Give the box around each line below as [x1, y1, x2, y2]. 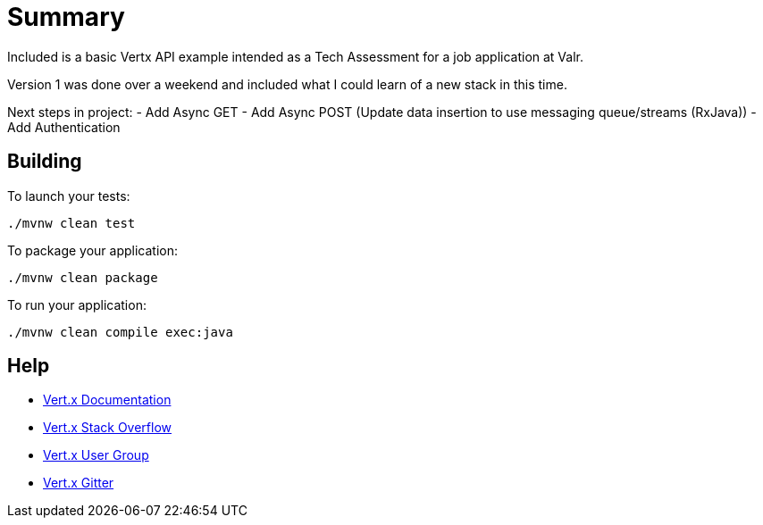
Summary [7, 2, 125, 32]
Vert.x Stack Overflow [43, 420, 172, 436]
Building [7, 150, 82, 173]
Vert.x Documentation [43, 392, 172, 408]
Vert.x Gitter [43, 475, 114, 491]
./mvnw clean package [7, 270, 158, 285]
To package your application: [7, 242, 179, 258]
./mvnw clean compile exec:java [7, 324, 233, 339]
